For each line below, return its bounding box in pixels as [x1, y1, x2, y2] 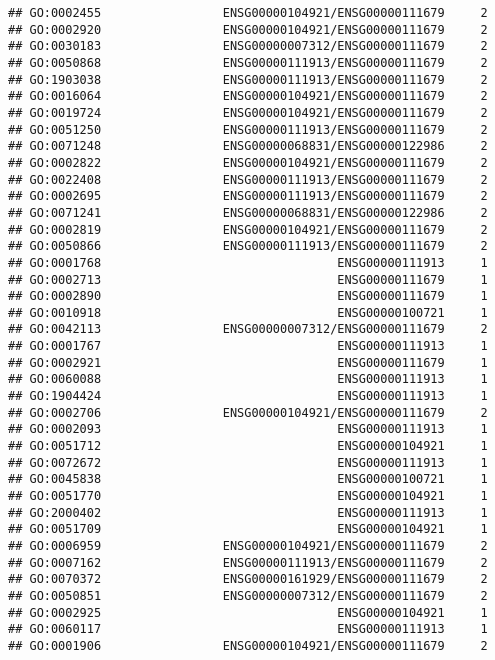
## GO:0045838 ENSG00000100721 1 [8, 472, 488, 487]
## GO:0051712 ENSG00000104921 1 [8, 439, 488, 454]
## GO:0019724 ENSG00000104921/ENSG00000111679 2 [8, 105, 488, 120]
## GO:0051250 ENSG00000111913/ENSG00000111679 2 [8, 122, 488, 137]
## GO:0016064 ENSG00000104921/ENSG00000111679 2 [8, 89, 488, 104]
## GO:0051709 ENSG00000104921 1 [8, 522, 488, 537]
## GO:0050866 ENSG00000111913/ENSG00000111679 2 [8, 239, 488, 254]
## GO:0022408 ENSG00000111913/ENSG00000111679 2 [8, 172, 488, 187]
